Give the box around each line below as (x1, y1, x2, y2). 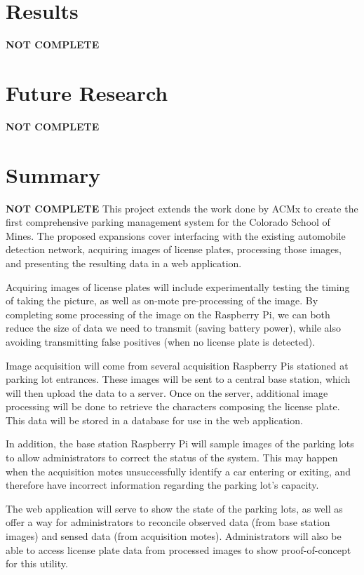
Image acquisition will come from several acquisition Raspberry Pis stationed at (6, 358, 349, 372)
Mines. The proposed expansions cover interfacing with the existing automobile (6, 228, 346, 243)
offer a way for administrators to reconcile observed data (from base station (6, 515, 330, 529)
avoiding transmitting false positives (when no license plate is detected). (6, 334, 316, 349)
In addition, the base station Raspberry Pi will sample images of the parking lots (6, 436, 354, 451)
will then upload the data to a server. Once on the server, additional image (6, 385, 328, 400)
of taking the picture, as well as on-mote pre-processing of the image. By (6, 293, 318, 308)
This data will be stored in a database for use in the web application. (6, 412, 303, 427)
